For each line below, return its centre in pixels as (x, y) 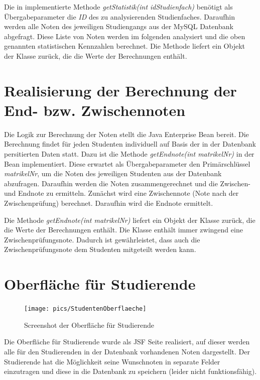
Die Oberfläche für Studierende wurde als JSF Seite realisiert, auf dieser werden (127, 342)
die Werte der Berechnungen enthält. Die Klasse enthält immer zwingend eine (123, 230)
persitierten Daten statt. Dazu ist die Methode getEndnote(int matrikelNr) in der (129, 154)
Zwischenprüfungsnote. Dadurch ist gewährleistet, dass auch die (102, 239)
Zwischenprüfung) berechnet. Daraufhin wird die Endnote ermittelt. (109, 203)
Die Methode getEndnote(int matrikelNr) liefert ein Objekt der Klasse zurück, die (130, 220)
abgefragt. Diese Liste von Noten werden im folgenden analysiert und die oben (125, 36)
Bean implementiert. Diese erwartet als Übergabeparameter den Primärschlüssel (127, 163)
